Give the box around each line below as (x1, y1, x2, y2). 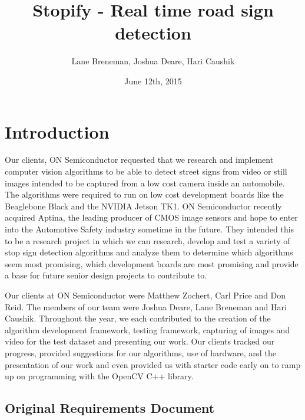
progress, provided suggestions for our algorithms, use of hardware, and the (5, 346, 276, 359)
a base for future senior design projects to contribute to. (5, 269, 207, 281)
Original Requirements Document (5, 399, 215, 417)
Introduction (5, 119, 110, 143)
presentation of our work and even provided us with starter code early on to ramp (5, 358, 301, 370)
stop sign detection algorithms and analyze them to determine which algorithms (5, 246, 293, 258)
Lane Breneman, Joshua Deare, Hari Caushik (71, 55, 235, 67)
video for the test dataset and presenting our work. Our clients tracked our (5, 335, 275, 347)
